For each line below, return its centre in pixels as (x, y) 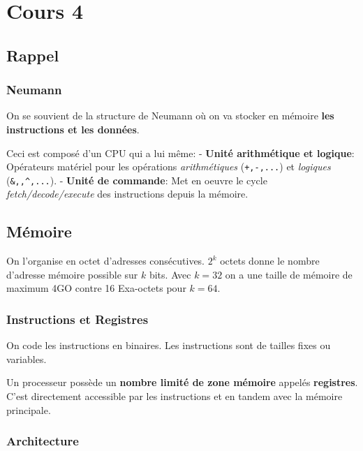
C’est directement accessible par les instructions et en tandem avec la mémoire (175, 396)
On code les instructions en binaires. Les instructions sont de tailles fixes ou (169, 345)
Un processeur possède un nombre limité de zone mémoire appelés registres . (182, 382)
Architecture (43, 441)
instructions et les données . (73, 129)
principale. (29, 409)
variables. (27, 358)
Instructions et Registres (77, 319)
